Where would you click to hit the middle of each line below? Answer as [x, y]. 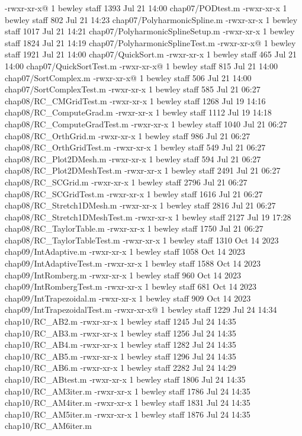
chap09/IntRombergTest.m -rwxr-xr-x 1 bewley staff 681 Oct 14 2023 [131, 286]
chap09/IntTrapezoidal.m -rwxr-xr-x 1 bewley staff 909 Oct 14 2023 [128, 298]
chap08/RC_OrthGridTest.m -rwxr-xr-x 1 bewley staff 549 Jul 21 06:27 [135, 147]
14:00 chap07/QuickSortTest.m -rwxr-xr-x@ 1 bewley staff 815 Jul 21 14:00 [141, 65]
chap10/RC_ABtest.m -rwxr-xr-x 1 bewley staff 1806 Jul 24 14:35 [125, 379]
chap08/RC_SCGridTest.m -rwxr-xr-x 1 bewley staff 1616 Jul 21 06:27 [134, 193]
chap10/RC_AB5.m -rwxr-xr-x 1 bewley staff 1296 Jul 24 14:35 [121, 356]
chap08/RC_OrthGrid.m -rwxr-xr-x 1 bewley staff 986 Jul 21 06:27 [128, 135]
